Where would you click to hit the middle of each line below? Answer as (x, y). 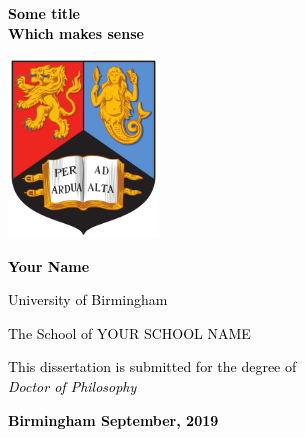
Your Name (49, 265)
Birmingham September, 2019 (113, 419)
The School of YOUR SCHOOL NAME (129, 332)
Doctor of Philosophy (72, 386)
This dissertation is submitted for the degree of (152, 366)
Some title (44, 13)
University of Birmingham (88, 299)
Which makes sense (76, 32)
